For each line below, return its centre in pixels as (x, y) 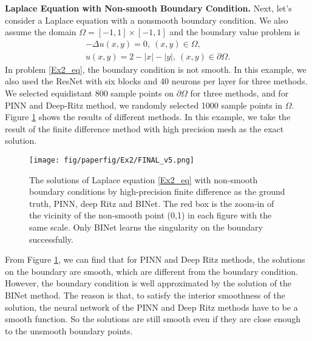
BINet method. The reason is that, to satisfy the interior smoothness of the (145, 295)
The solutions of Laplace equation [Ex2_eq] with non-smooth (144, 179)
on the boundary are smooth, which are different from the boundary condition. (151, 271)
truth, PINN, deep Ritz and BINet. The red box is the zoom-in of (152, 203)
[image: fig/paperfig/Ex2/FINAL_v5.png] (112, 160)
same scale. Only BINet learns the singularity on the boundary (146, 227)
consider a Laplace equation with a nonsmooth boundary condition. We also (147, 20)
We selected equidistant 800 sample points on (89, 93)
